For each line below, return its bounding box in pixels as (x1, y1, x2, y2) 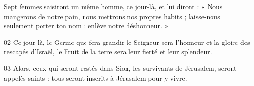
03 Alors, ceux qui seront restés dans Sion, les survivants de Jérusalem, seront (4, 63, 237, 73)
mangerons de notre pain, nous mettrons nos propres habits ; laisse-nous (4, 11, 220, 21)
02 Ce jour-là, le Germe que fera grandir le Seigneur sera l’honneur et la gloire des (4, 37, 250, 47)
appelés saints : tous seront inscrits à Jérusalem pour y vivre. (4, 72, 187, 83)
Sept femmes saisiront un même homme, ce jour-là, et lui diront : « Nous (4, 1, 223, 11)
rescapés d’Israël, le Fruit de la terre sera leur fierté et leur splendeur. (4, 46, 212, 57)
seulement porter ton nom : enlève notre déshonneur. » (4, 21, 169, 31)
